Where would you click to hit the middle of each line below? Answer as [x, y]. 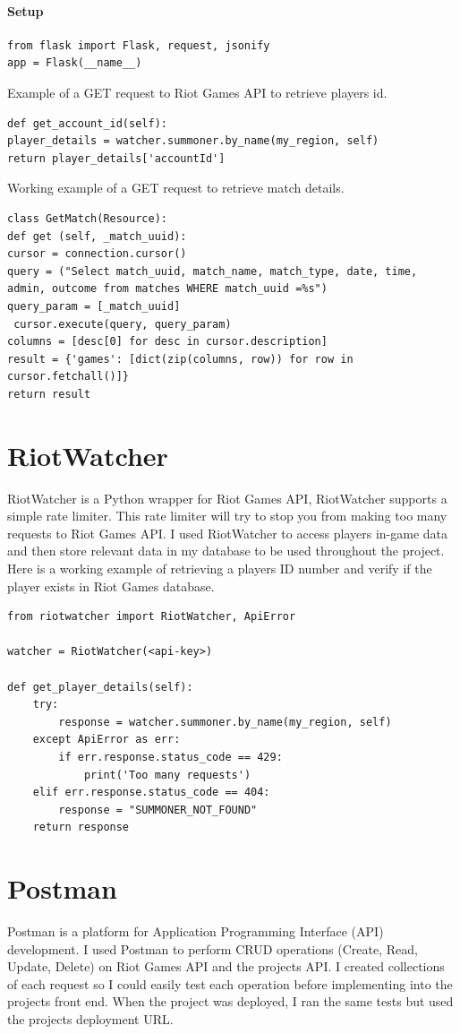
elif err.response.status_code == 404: [151, 793]
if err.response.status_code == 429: [170, 757]
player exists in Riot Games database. [111, 586]
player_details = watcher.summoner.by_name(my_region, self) [193, 141]
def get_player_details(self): [100, 687]
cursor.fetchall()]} [68, 377]
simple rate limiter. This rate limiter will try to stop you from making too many [227, 516]
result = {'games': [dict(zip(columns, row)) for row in [180, 359]
